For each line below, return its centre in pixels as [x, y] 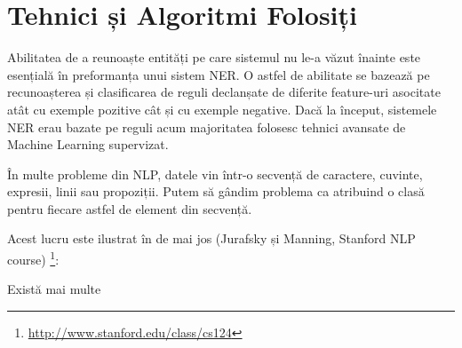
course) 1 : [33, 258]
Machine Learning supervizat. [88, 144]
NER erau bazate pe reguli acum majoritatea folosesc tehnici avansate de [207, 127]
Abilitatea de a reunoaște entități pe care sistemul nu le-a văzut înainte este [214, 57]
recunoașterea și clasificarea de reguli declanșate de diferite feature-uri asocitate [224, 92]
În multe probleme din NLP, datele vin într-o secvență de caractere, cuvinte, [215, 174]
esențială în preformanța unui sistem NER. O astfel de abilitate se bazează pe [219, 74]
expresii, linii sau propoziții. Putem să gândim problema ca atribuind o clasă [216, 191]
